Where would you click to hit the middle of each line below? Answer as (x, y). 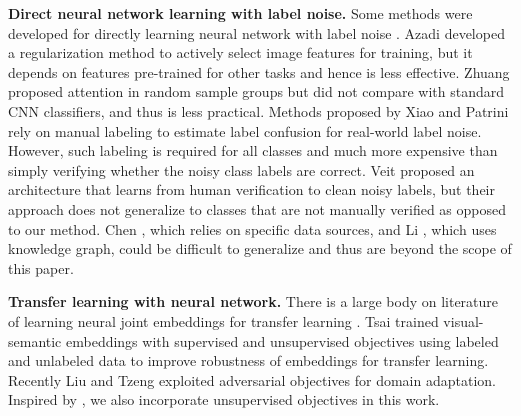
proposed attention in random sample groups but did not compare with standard (256, 91)
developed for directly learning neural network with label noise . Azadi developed (256, 32)
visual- (463, 320)
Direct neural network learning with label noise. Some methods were (240, 13)
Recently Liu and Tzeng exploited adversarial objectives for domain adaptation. (252, 379)
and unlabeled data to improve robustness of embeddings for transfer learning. (248, 360)
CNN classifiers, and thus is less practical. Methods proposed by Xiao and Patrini (258, 110)
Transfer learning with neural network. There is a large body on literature (253, 301)
